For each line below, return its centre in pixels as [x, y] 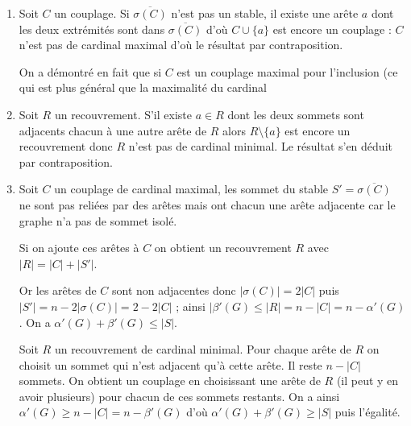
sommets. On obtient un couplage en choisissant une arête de [170, 381]
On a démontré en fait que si [90, 71]
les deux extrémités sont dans [92, 29]
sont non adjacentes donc [174, 290]
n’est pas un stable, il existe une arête [265, 13]
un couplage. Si [92, 13]
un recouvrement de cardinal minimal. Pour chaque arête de [203, 349]
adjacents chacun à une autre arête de [113, 130]
